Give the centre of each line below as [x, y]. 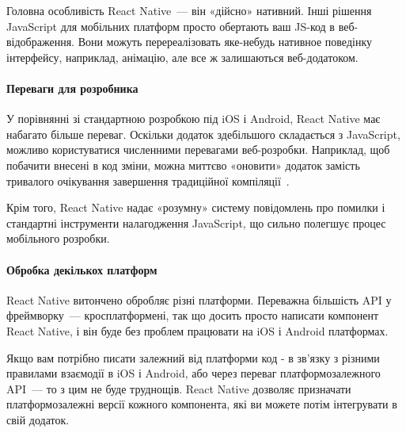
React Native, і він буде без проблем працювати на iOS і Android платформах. [197, 330]
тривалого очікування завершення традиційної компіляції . [148, 180]
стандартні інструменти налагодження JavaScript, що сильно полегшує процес [196, 222]
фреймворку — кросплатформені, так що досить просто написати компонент [193, 315]
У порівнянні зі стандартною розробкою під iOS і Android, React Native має [194, 119]
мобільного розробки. [58, 238]
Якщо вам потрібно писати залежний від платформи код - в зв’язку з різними [193, 357]
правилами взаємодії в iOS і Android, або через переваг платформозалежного [194, 373]
